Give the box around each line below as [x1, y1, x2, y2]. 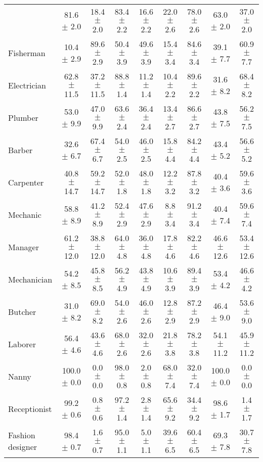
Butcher [8, 305, 36, 317]
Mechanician [8, 273, 53, 285]
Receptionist [8, 402, 52, 414]
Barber [8, 144, 33, 156]
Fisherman [8, 47, 46, 59]
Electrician [8, 79, 46, 91]
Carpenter [8, 176, 44, 188]
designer [8, 441, 37, 452]
